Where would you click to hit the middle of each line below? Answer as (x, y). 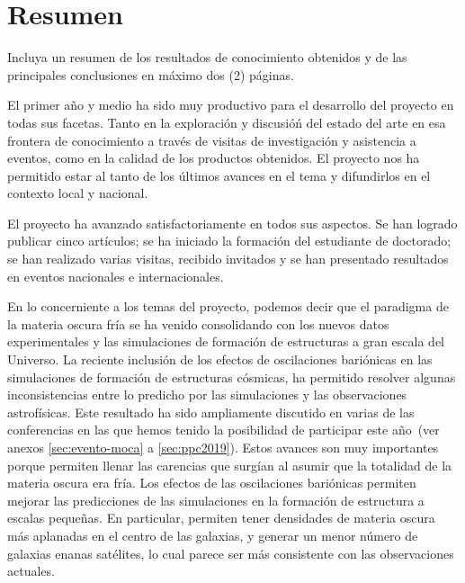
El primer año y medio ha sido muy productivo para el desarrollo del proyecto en (231, 105)
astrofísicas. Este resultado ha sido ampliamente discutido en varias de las (211, 412)
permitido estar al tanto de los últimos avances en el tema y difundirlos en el (219, 175)
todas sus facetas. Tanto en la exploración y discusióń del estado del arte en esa (227, 122)
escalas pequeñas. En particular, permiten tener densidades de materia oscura (221, 518)
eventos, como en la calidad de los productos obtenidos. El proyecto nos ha (214, 158)
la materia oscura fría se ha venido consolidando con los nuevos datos (198, 323)
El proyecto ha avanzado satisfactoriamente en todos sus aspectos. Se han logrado (232, 223)
